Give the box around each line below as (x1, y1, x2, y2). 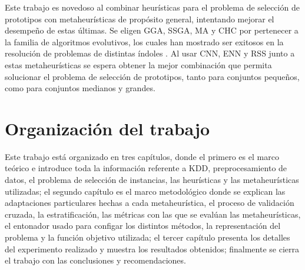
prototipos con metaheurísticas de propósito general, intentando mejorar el (5, 12, 274, 25)
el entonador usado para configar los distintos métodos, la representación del (5, 219, 281, 232)
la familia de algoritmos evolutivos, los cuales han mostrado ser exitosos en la (5, 35, 284, 48)
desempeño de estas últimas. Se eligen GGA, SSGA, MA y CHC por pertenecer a (5, 24, 299, 36)
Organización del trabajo (5, 116, 210, 140)
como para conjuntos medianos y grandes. (5, 82, 155, 94)
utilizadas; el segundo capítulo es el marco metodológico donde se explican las (5, 185, 286, 197)
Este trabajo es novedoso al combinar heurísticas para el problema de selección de (5, 1, 300, 13)
